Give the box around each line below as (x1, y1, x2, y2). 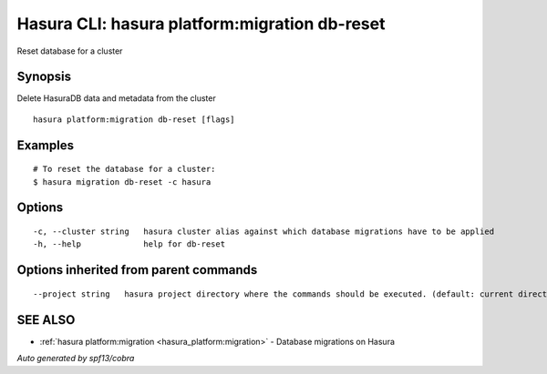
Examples (16, 137, 75, 153)
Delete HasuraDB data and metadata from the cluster (16, 93, 216, 104)
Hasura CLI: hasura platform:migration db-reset (16, 14, 386, 34)
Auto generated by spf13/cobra (16, 353, 135, 364)
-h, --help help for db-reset (33, 239, 226, 249)
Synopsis (16, 69, 72, 85)
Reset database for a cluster (16, 45, 123, 56)
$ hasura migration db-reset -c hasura (33, 177, 212, 187)
